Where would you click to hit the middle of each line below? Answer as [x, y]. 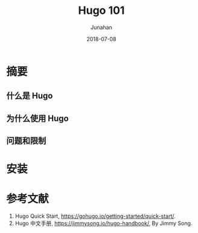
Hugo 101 [101, 11]
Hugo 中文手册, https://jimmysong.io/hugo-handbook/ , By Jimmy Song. [104, 223]
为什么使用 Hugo [37, 118]
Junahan [101, 27]
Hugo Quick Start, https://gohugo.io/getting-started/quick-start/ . [95, 216]
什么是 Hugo [30, 96]
